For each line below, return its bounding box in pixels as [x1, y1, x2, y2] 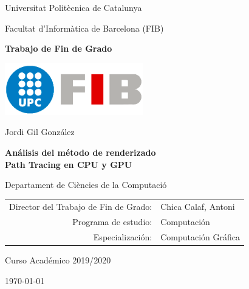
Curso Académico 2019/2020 [5, 254, 111, 266]
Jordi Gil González [5, 125, 75, 138]
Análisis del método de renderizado [5, 145, 156, 158]
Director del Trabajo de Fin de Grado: [9, 200, 152, 213]
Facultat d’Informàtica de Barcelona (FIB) [5, 21, 164, 34]
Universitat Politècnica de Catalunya [5, 1, 142, 13]
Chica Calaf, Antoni [160, 200, 235, 213]
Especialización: [93, 231, 152, 243]
